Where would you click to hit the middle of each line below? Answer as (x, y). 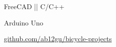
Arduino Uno (24, 22)
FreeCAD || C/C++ (34, 6)
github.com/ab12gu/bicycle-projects (58, 39)
